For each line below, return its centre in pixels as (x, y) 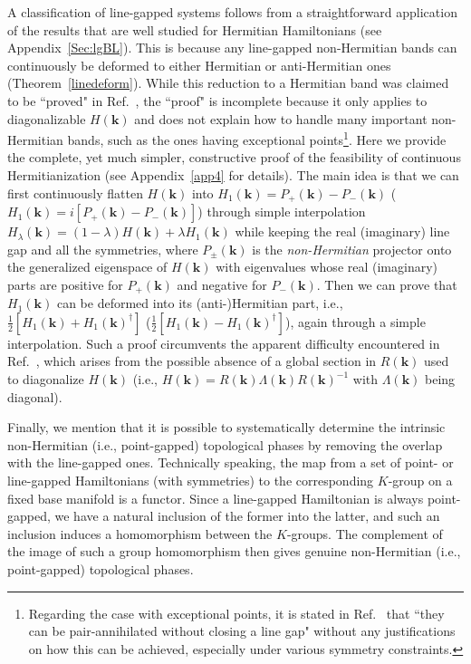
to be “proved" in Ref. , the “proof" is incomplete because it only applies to (217, 100)
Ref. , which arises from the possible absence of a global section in (192, 361)
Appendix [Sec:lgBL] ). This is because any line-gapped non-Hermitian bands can (232, 48)
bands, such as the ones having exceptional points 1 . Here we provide (257, 138)
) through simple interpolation (282, 212)
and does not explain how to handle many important (281, 118)
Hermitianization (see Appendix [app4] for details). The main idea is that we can (233, 175)
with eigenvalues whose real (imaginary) (327, 267)
